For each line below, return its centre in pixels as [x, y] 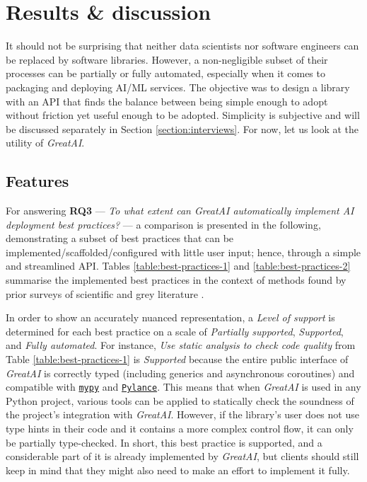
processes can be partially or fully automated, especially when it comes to [165, 73]
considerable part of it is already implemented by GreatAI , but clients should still [182, 456]
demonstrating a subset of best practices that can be [120, 238]
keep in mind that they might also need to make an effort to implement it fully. [178, 470]
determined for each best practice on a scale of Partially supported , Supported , [175, 331]
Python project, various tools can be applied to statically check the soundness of [180, 400]
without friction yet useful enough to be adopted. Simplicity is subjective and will [183, 115]
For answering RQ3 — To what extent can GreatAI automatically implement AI [180, 211]
